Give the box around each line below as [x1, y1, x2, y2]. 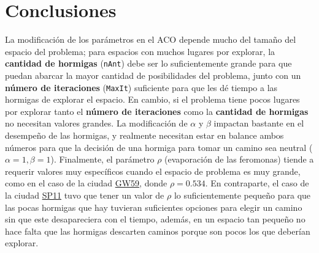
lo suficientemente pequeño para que [174, 188, 311, 201]
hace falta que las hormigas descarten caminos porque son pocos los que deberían [5, 224, 310, 237]
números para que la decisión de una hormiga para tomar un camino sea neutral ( [5, 141, 313, 153]
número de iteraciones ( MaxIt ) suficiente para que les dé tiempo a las [5, 81, 278, 94]
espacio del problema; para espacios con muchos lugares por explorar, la [5, 45, 275, 57]
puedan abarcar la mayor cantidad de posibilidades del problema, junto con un [5, 68, 301, 81]
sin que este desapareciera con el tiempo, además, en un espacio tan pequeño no [5, 213, 306, 226]
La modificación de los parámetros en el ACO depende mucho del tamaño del [5, 33, 296, 46]
